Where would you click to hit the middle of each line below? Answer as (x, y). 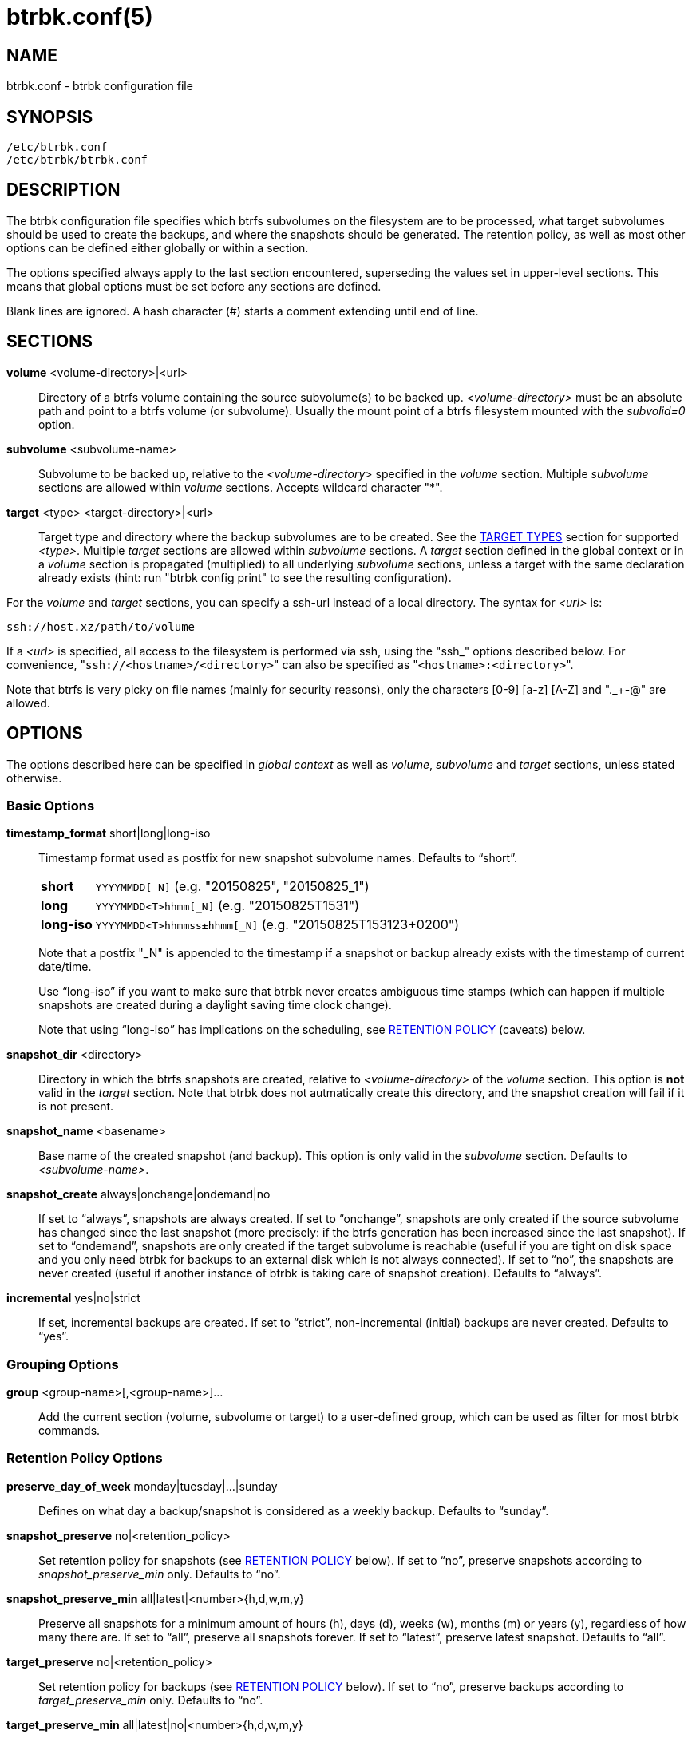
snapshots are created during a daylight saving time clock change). (215, 1005)
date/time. (65, 967)
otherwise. (34, 778)
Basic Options (51, 805)
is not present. (76, 1107)
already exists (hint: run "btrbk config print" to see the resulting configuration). (245, 577)
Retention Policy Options (85, 1458)
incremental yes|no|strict (73, 1298)
